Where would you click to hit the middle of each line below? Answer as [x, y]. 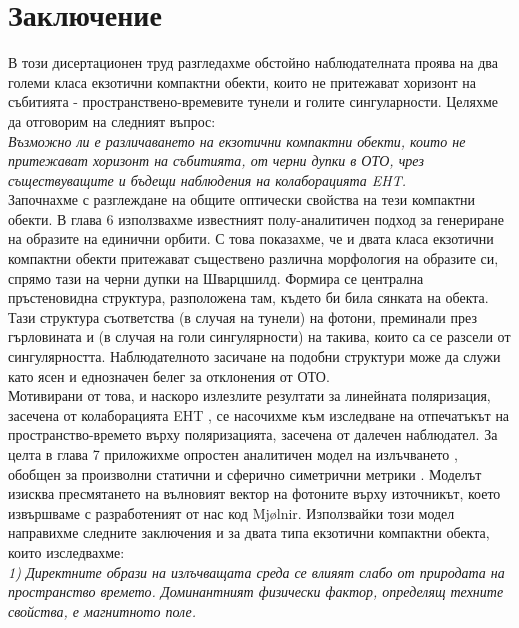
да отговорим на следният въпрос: [112, 120]
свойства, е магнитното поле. [102, 610]
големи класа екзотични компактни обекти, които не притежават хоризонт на [242, 81]
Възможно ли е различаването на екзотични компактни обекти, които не [237, 140]
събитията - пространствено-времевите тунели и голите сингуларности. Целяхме [253, 101]
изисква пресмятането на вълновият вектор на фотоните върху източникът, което [254, 493]
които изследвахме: [66, 551]
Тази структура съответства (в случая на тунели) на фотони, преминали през [242, 316]
